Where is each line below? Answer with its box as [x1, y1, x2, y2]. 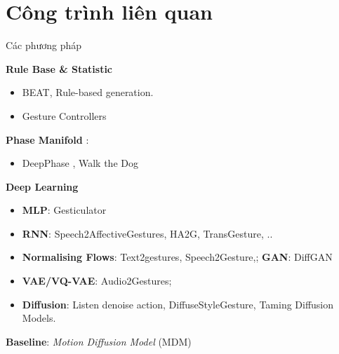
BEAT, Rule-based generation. [22, 85, 154, 100]
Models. [22, 311, 56, 325]
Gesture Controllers [22, 108, 107, 123]
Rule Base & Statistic [6, 61, 113, 76]
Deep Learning [6, 179, 79, 193]
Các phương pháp [6, 38, 82, 53]
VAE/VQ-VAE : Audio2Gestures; [22, 273, 172, 288]
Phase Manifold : [6, 132, 89, 147]
